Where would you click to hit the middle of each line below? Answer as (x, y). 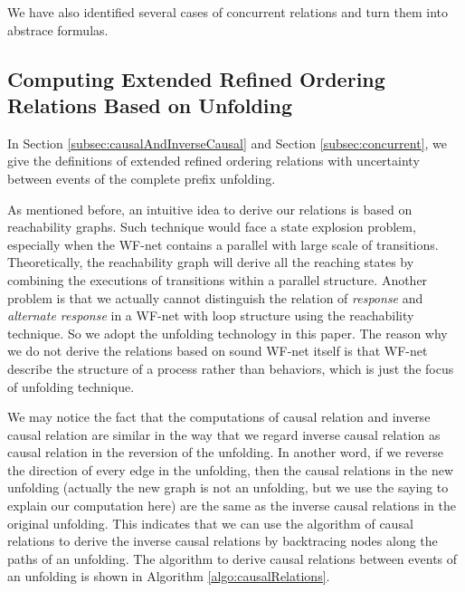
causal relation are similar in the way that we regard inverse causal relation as (224, 434)
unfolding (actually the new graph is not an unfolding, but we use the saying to (228, 487)
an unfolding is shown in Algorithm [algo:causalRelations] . (169, 576)
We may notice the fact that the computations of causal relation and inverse (219, 417)
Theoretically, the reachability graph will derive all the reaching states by (211, 262)
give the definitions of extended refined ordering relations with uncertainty (214, 161)
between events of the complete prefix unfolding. (142, 178)
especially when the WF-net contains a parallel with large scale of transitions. (223, 244)
